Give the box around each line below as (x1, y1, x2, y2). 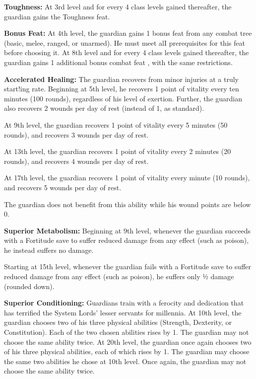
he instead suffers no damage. (4, 244, 94, 255)
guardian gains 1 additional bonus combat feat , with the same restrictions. (4, 57, 233, 67)
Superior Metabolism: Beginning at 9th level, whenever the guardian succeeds (4, 225, 251, 235)
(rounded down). (4, 281, 55, 291)
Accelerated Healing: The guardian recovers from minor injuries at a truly (4, 74, 239, 84)
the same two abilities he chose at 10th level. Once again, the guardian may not (4, 356, 247, 366)
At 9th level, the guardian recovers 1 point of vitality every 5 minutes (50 (4, 119, 228, 130)
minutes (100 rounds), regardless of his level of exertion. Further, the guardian (4, 93, 243, 103)
